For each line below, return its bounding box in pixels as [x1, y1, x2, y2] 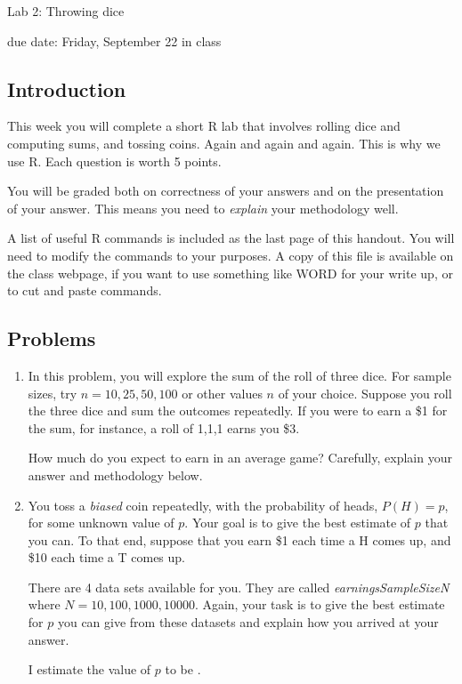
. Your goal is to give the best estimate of [184, 513, 411, 532]
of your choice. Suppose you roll [278, 383, 452, 402]
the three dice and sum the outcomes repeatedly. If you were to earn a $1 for [28, 401, 448, 420]
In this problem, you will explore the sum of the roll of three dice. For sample [28, 366, 451, 384]
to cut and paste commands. [7, 281, 162, 300]
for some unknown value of [28, 513, 174, 532]
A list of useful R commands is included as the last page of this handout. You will [7, 229, 455, 247]
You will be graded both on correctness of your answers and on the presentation [7, 181, 444, 200]
